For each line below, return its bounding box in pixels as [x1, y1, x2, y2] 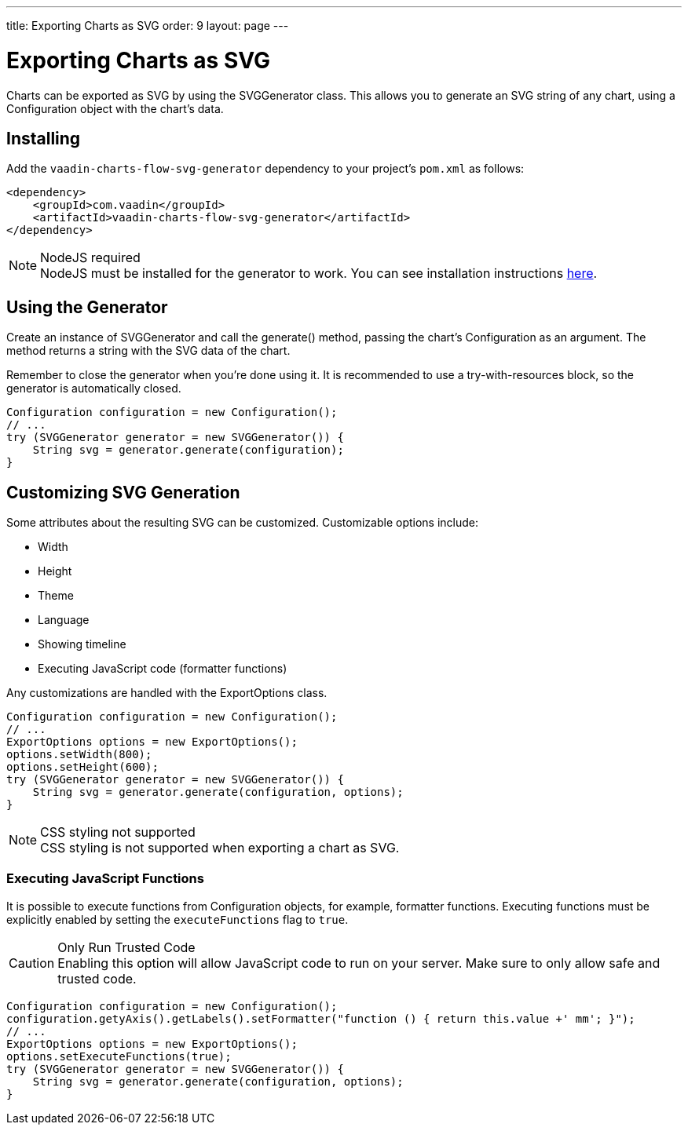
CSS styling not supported [40, 824, 196, 841]
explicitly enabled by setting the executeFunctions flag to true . [6, 912, 349, 926]
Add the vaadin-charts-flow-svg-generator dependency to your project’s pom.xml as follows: [6, 162, 525, 176]
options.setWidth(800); [6, 748, 152, 761]
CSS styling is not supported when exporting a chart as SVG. [40, 840, 400, 856]
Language [38, 613, 90, 627]
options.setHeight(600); [6, 761, 159, 774]
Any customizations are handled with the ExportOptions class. [6, 686, 328, 700]
